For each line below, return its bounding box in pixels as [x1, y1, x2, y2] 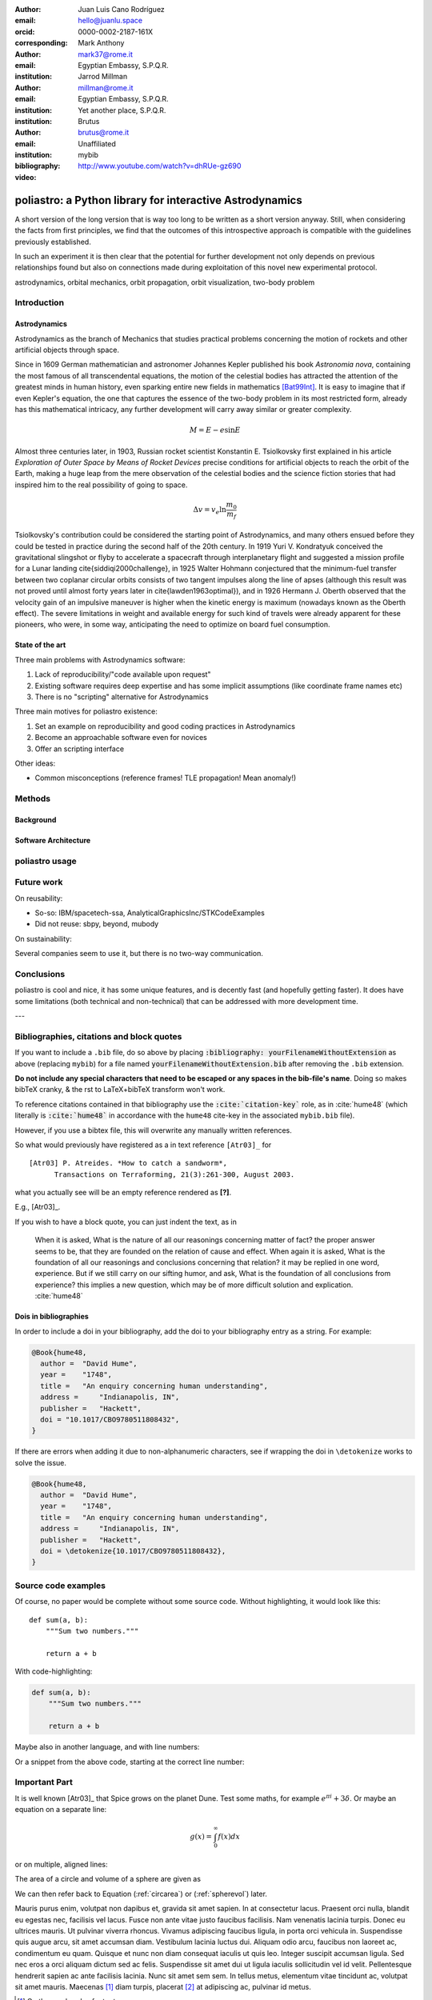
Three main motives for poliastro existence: [14, 706, 158, 716]
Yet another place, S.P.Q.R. [78, 105, 166, 115]
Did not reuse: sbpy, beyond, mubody [34, 919, 159, 929]
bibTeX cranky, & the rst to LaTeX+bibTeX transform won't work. [14, 1085, 226, 1094]
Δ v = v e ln [193, 505, 227, 516]
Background [14, 814, 57, 824]
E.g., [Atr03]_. [14, 1202, 61, 1212]
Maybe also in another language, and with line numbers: [14, 1742, 200, 1752]
